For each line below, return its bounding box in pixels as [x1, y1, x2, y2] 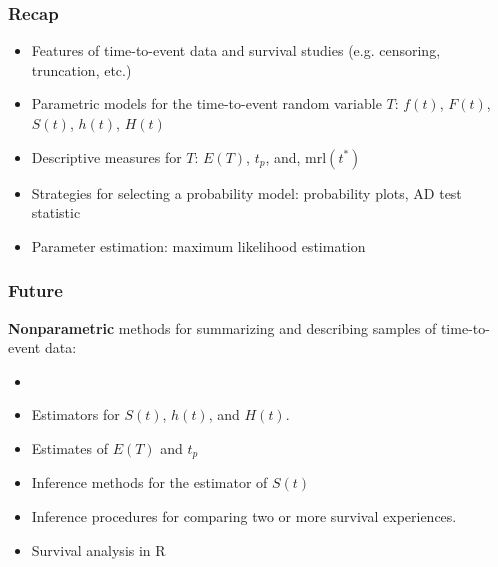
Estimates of [31, 437, 108, 458]
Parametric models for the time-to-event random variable [31, 93, 382, 114]
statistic [31, 202, 81, 223]
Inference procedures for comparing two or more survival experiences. [31, 506, 457, 527]
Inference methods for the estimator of [31, 472, 268, 493]
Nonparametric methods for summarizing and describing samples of [8, 317, 437, 338]
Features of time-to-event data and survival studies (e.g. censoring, [31, 40, 441, 61]
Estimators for [31, 404, 120, 425]
